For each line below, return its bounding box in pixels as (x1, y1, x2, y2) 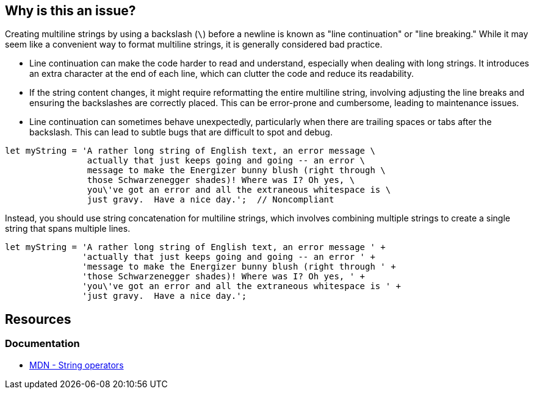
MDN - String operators (29, 359, 124, 370)
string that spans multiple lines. (5, 223, 131, 234)
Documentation (5, 337, 80, 350)
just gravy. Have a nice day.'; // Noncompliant (87, 195, 334, 205)
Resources (5, 311, 71, 327)
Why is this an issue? (5, 3, 136, 18)
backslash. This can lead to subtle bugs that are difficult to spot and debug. (29, 127, 333, 138)
